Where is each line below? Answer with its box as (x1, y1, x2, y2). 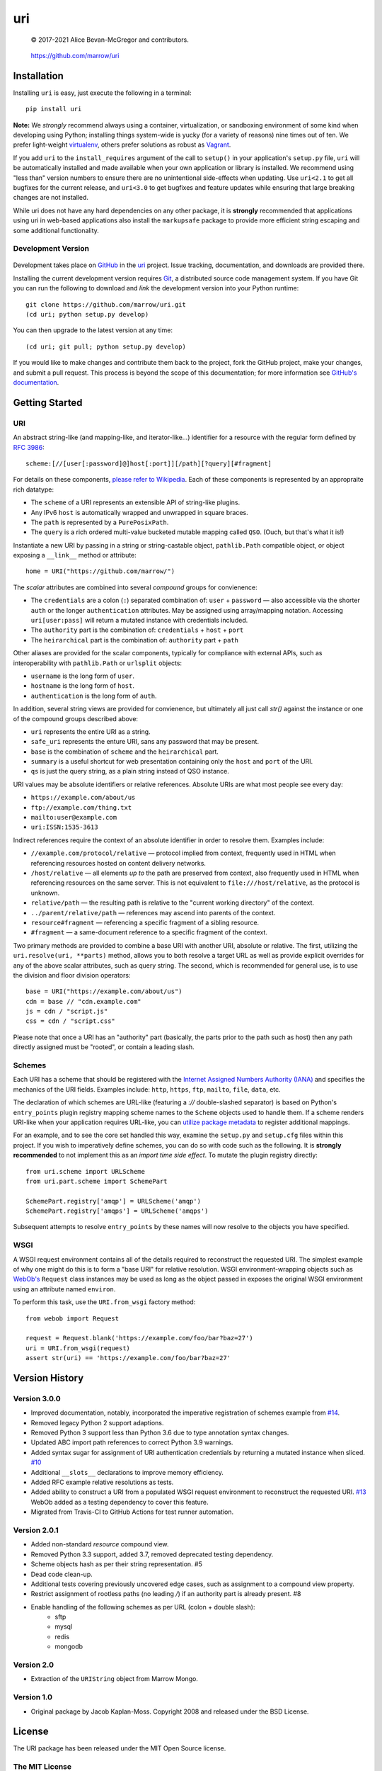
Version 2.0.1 (13, 1525, 59, 1535)
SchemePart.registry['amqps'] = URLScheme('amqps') (25, 1207, 209, 1215)
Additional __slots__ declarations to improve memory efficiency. (30, 1468, 224, 1476)
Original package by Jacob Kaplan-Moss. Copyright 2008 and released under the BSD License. (30, 1707, 309, 1716)
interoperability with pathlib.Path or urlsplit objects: (13, 659, 183, 667)
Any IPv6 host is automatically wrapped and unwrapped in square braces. (30, 508, 248, 516)
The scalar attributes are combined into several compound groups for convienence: (13, 583, 257, 592)
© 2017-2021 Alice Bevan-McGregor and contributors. (30, 35, 189, 44)
